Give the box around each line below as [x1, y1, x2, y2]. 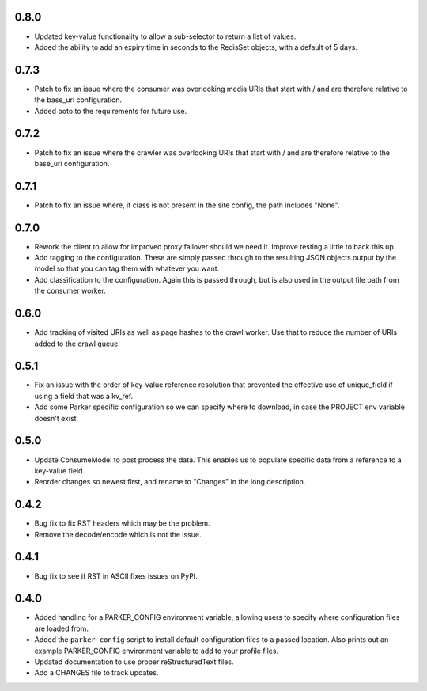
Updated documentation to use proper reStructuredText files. [34, 657, 234, 666]
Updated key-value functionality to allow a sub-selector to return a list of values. [34, 32, 297, 41]
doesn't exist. [34, 413, 79, 423]
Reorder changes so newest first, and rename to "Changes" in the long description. [34, 477, 306, 487]
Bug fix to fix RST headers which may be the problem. [34, 518, 210, 528]
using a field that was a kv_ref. [34, 391, 134, 401]
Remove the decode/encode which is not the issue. [34, 530, 202, 539]
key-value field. [34, 465, 85, 475]
